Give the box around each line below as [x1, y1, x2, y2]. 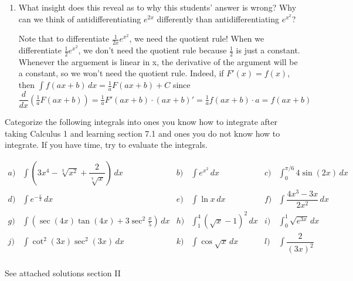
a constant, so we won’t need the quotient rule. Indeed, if [18, 67, 224, 79]
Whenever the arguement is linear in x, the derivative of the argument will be [18, 55, 298, 67]
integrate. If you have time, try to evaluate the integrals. [5, 138, 208, 151]
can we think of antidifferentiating [18, 12, 141, 25]
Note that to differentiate [18, 32, 110, 45]
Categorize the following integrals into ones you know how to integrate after [5, 116, 278, 128]
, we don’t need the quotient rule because [78, 44, 227, 56]
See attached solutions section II [5, 267, 121, 279]
